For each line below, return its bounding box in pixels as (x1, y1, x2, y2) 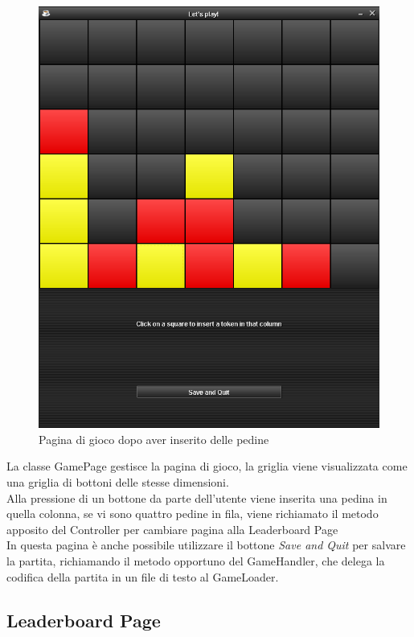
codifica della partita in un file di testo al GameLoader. (6, 568, 279, 585)
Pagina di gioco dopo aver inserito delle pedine (39, 430, 269, 447)
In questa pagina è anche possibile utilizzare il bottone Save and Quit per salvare (6, 536, 406, 553)
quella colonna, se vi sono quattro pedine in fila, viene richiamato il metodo (6, 505, 379, 522)
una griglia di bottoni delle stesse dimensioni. (6, 474, 229, 491)
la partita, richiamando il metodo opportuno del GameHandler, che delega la (6, 553, 385, 569)
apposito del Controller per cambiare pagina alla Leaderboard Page (6, 520, 338, 537)
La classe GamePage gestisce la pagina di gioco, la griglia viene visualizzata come (6, 458, 408, 475)
